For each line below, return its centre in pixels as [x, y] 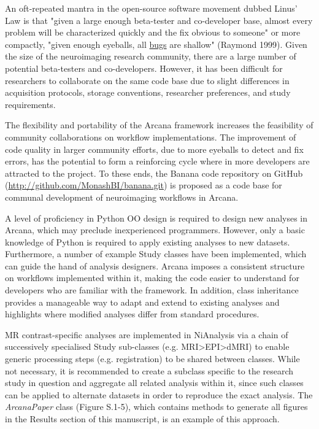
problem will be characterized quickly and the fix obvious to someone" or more [153, 32]
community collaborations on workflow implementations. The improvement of [151, 137]
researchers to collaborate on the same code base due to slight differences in [147, 80]
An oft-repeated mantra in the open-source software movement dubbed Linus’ [151, 8]
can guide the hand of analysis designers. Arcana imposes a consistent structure [155, 265]
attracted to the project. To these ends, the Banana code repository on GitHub [154, 173]
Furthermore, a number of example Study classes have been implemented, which [156, 254]
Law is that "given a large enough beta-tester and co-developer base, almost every [159, 20]
